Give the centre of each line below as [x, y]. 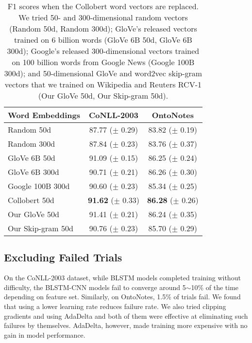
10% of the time [215, 287]
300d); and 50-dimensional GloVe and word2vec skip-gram [103, 73]
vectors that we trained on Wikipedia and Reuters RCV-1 [103, 84]
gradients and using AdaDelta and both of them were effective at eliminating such [126, 316]
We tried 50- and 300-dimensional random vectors [103, 17]
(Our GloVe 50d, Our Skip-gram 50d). [103, 95]
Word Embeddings [44, 115]
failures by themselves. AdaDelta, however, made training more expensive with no [126, 325]
